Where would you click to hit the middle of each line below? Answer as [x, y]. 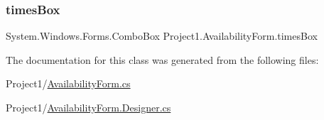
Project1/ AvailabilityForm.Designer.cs [88, 107]
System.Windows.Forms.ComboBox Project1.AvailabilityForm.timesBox [162, 36]
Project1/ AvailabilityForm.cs [68, 83]
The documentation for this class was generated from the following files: [162, 59]
